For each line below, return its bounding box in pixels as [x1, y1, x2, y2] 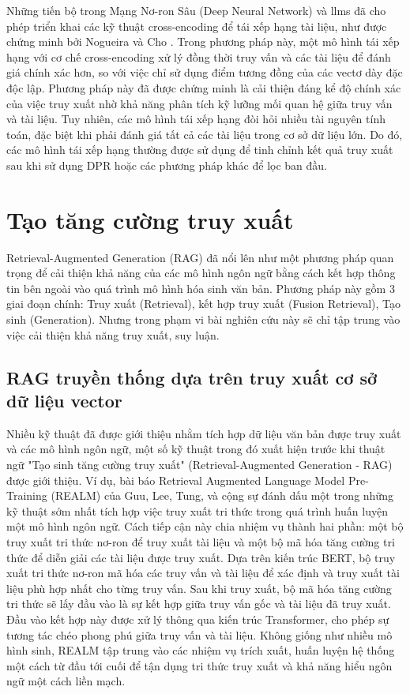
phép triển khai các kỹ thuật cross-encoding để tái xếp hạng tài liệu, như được [6, 17, 387, 34]
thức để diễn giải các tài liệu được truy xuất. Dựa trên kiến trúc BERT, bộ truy [6, 549, 396, 565]
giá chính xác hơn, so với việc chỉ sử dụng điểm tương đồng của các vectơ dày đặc [6, 64, 403, 81]
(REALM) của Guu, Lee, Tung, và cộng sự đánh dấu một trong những [51, 487, 393, 504]
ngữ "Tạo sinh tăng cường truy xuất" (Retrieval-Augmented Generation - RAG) [6, 456, 393, 472]
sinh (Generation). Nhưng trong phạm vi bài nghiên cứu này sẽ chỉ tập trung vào [6, 311, 401, 328]
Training [6, 487, 47, 504]
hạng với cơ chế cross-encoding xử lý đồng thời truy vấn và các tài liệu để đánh [6, 48, 391, 65]
